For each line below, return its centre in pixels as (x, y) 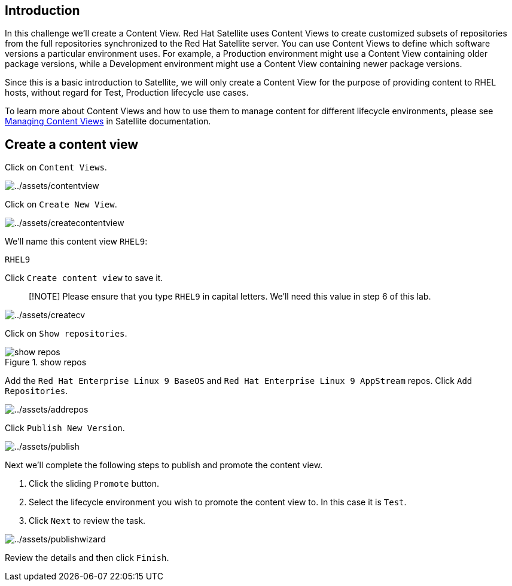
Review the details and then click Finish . (87, 558)
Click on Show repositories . (66, 334)
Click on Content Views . (56, 167)
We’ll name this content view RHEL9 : (76, 242)
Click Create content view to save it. (84, 278)
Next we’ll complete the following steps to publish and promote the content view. (164, 465)
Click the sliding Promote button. (94, 484)
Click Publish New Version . (65, 428)
